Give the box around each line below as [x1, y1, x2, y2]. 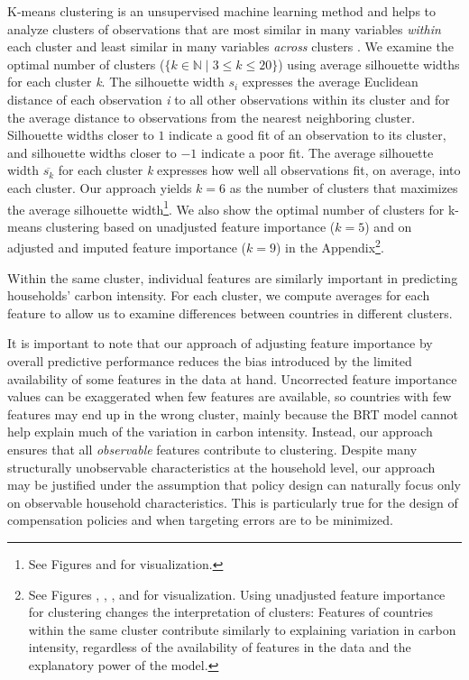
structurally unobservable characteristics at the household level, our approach [7, 457, 436, 476]
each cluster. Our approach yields [7, 178, 192, 197]
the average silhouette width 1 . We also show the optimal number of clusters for [7, 197, 445, 218]
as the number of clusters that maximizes [229, 178, 458, 197]
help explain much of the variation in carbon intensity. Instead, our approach [7, 422, 433, 441]
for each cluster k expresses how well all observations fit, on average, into [58, 161, 461, 179]
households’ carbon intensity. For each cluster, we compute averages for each [7, 286, 430, 305]
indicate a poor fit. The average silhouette [200, 142, 434, 161]
